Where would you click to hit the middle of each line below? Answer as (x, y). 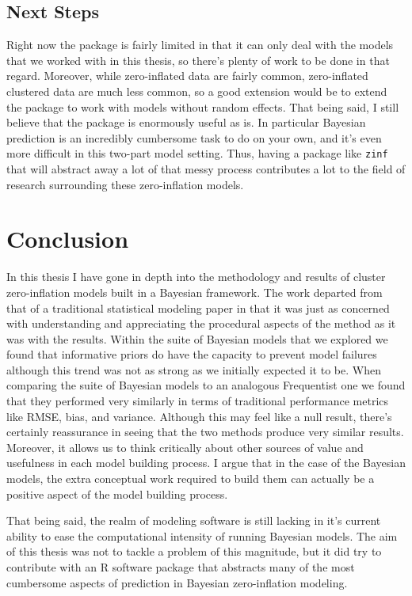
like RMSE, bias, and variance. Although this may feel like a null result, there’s (199, 416)
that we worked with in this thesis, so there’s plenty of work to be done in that (198, 60)
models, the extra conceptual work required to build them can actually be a (191, 478)
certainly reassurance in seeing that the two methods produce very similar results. (205, 432)
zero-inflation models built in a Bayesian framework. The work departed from (195, 292)
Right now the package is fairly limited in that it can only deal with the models (200, 45)
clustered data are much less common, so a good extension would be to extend (197, 91)
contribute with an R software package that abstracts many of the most (181, 567)
